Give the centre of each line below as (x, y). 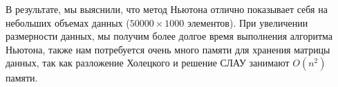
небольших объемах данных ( (68, 22)
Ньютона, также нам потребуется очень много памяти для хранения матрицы (168, 49)
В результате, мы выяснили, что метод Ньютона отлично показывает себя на (167, 9)
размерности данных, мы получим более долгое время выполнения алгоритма (169, 36)
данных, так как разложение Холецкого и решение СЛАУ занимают (148, 63)
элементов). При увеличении (247, 22)
